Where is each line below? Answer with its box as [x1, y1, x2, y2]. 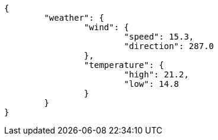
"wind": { [84, 22, 129, 32]
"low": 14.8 [124, 79, 179, 89]
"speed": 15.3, [124, 32, 194, 41]
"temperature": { [84, 60, 164, 70]
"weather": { [44, 13, 104, 22]
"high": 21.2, [124, 70, 189, 79]
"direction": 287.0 [124, 41, 214, 51]
